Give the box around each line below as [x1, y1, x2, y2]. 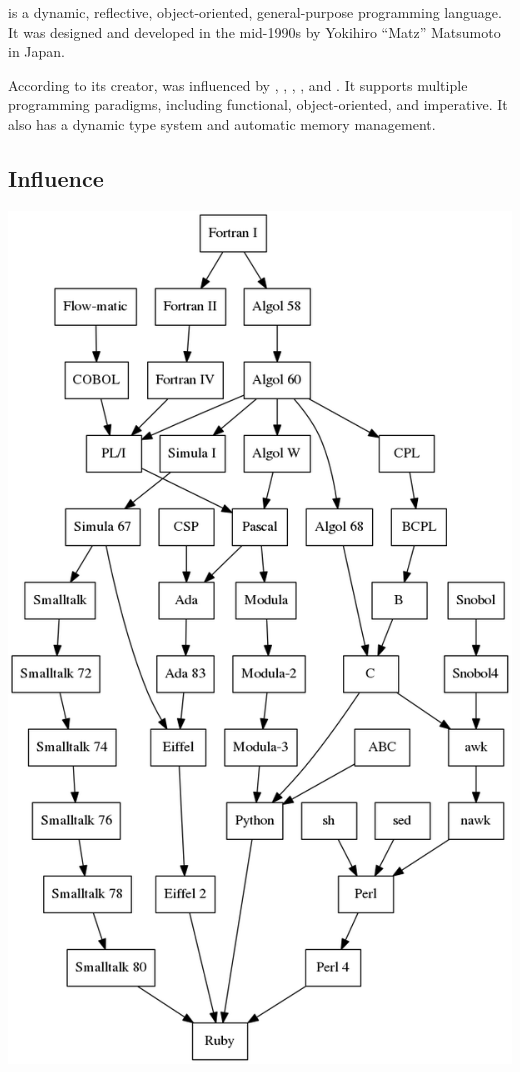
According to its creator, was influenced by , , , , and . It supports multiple [8, 74, 468, 95]
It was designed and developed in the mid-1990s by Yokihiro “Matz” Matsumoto [8, 21, 501, 42]
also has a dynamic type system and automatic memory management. [8, 113, 436, 134]
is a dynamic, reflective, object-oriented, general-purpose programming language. [8, 2, 502, 22]
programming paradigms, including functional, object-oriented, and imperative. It [8, 94, 508, 115]
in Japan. [8, 41, 65, 62]
